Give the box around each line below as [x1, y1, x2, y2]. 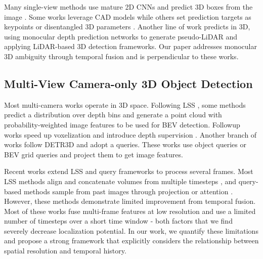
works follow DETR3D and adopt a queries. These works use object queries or [4, 139, 246, 150]
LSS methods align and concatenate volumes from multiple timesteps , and [4, 176, 237, 186]
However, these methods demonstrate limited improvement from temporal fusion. [4, 196, 256, 206]
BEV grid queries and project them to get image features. [4, 149, 183, 159]
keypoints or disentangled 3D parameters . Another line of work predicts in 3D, [4, 21, 250, 32]
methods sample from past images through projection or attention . [23, 186, 233, 196]
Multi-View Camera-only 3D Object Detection [4, 75, 253, 91]
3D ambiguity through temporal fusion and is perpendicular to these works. [4, 51, 239, 61]
